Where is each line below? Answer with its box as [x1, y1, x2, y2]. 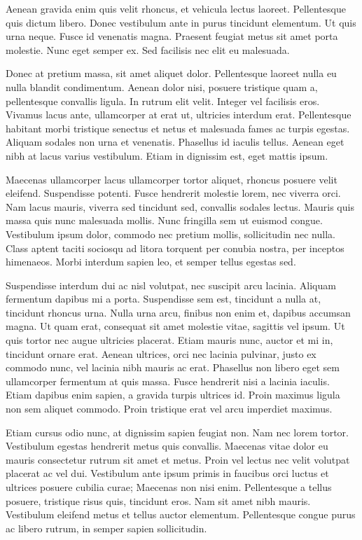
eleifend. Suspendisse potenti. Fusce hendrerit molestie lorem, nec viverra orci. [6, 186, 341, 200]
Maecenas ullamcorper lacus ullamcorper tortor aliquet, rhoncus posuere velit [6, 172, 337, 186]
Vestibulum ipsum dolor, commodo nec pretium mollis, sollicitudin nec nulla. [6, 226, 335, 241]
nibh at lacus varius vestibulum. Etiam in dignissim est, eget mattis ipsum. [6, 148, 328, 162]
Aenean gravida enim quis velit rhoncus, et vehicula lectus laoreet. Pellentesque [6, 1, 346, 15]
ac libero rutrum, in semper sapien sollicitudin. [6, 520, 207, 535]
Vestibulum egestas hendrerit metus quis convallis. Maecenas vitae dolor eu [6, 438, 328, 453]
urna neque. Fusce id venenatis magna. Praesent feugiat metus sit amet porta [6, 29, 338, 43]
